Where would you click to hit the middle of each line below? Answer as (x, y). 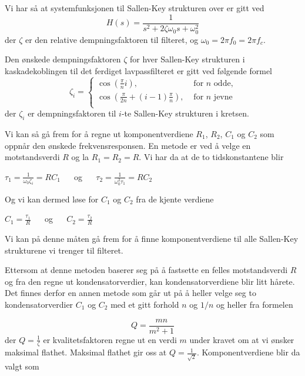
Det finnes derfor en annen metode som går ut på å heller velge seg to (130, 293)
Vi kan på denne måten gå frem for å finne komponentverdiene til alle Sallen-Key (152, 238)
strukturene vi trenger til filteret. (64, 250)
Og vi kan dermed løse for (52, 199)
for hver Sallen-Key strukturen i (187, 59)
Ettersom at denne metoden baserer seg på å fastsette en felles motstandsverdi (146, 270)
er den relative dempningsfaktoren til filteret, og (112, 39)
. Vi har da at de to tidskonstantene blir (211, 157)
